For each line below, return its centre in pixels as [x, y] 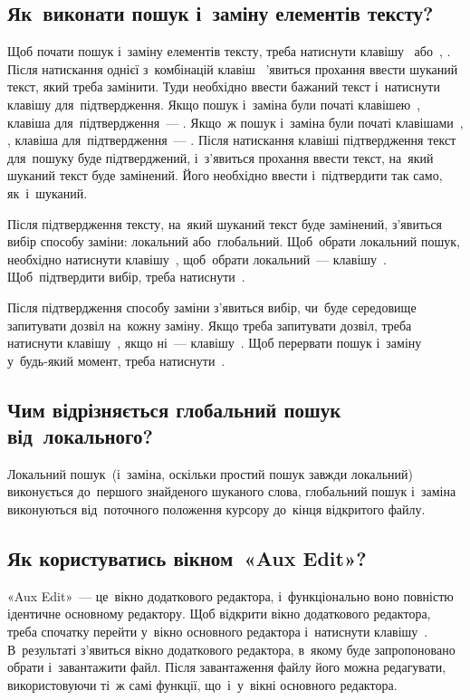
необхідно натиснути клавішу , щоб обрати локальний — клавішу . [197, 259]
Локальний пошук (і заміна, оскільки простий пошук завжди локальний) [210, 473]
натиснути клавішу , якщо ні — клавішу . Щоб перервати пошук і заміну [215, 343]
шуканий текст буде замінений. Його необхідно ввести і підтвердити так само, [225, 175]
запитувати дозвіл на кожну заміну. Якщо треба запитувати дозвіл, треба [210, 325]
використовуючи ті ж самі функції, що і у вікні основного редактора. [202, 684]
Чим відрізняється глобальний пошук [174, 409]
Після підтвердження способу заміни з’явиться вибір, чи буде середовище [212, 307]
